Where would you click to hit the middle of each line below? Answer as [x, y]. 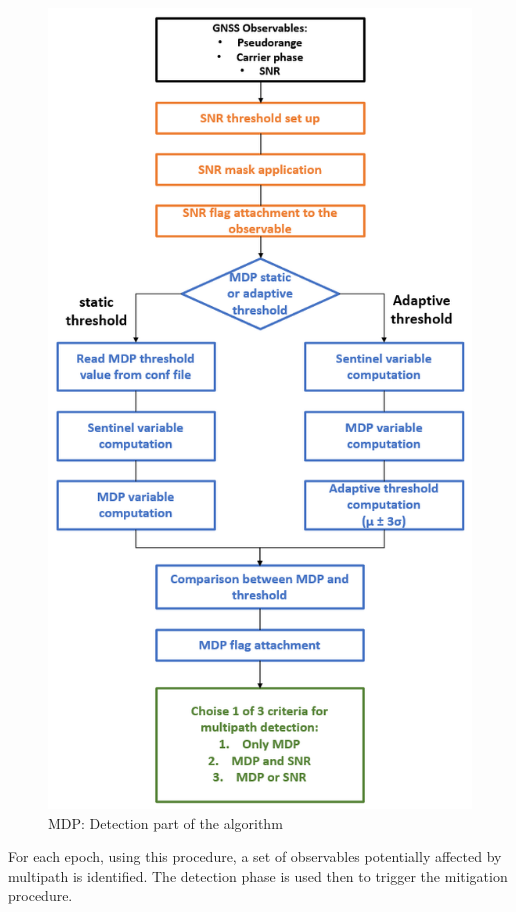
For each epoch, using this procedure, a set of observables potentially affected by [255, 856]
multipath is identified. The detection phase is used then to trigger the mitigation [258, 875]
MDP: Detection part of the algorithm [165, 822]
